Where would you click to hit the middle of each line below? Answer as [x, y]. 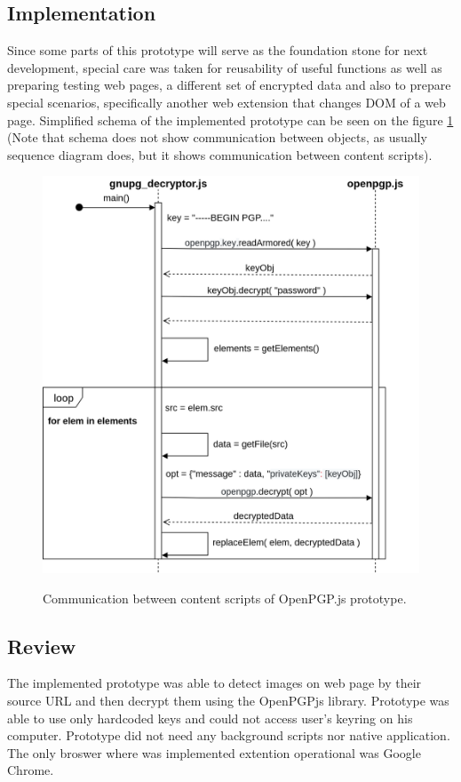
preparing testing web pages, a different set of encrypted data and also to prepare [229, 85]
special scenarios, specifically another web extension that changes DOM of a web [227, 102]
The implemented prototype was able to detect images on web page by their [215, 683]
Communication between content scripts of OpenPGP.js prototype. [225, 598]
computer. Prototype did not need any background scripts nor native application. [229, 735]
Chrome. [31, 770]
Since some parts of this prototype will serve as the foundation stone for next [218, 50]
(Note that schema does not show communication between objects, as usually [217, 137]
